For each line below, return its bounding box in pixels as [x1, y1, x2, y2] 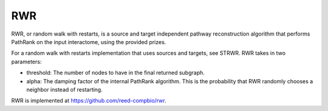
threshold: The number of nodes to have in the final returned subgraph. [26, 69, 205, 77]
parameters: [11, 58, 42, 65]
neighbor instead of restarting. [26, 86, 103, 93]
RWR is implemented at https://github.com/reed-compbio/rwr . [11, 97, 166, 104]
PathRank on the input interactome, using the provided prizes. [11, 38, 166, 45]
